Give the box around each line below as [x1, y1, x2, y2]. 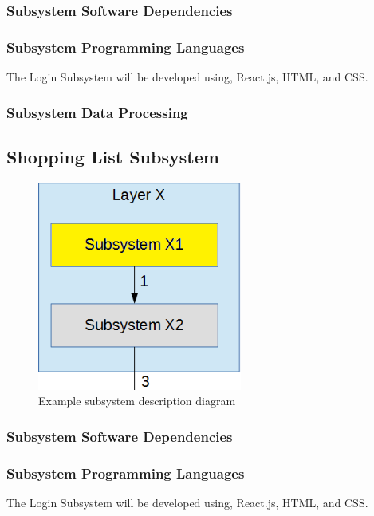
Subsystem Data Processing [6, 102, 188, 122]
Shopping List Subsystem [6, 144, 219, 168]
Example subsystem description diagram [38, 392, 236, 409]
